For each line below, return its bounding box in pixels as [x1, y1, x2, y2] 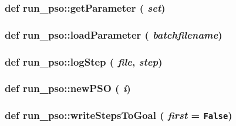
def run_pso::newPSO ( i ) [5, 81, 131, 96]
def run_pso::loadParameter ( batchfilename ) [5, 27, 222, 42]
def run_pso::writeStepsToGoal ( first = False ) [5, 108, 232, 122]
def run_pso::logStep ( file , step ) [5, 54, 163, 69]
